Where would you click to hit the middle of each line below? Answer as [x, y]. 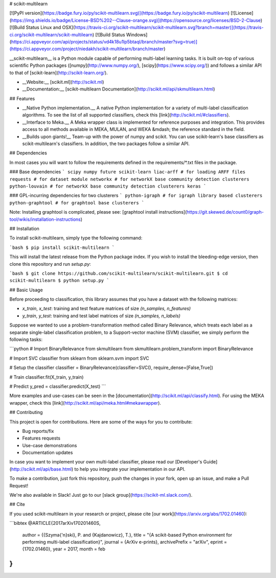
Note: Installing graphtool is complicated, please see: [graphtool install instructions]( [98, 212]
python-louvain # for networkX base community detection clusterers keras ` [108, 186]
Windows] [137, 34]
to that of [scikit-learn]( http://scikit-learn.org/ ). [59, 73]
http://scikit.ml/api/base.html [41, 469]
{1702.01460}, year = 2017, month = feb [64, 549]
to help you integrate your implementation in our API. [130, 469]
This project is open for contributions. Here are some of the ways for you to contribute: [101, 422]
